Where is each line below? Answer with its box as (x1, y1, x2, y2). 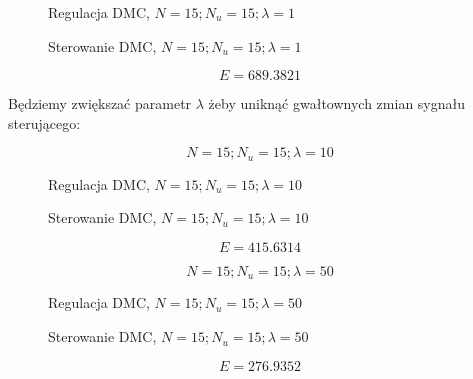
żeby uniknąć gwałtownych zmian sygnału (208, 93, 466, 114)
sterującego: (8, 112, 81, 133)
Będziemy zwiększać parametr (8, 93, 192, 114)
